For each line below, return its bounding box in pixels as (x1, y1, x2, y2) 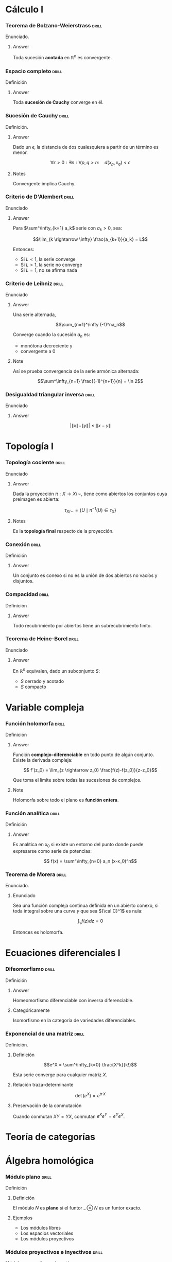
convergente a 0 (20, 348, 56, 354)
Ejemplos (12, 1215, 32, 1221)
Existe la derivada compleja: (12, 757, 73, 763)
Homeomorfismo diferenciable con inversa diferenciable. (12, 997, 134, 1003)
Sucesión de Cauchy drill (5, 112, 70, 119)
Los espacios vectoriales (20, 1230, 74, 1236)
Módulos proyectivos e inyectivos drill (5, 1248, 103, 1255)
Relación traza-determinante (12, 1081, 74, 1088)
